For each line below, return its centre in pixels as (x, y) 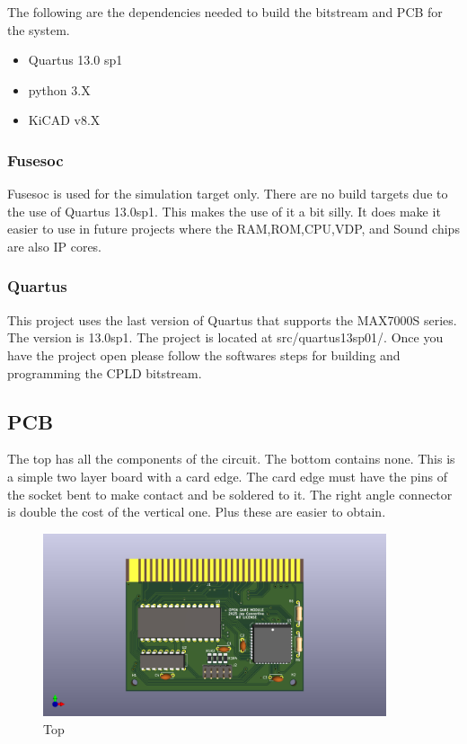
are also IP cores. (55, 246)
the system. (39, 29)
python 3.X (59, 89)
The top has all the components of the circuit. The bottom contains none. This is (231, 459)
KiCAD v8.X (64, 120)
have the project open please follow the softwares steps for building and (204, 354)
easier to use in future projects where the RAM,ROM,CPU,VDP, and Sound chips (233, 229)
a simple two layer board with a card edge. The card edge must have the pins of (227, 476)
